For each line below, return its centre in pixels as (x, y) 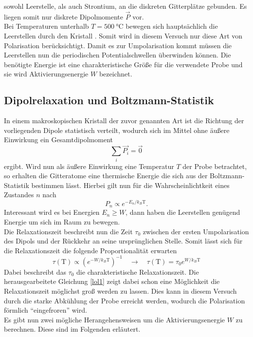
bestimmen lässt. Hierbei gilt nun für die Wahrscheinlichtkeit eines (130, 185)
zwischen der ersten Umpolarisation (196, 231)
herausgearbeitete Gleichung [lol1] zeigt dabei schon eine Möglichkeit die (112, 281)
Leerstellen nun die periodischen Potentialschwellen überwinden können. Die (117, 55)
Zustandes (19, 195)
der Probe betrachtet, (215, 166)
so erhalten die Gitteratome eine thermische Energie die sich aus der (106, 176)
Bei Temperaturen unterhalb (46, 26)
